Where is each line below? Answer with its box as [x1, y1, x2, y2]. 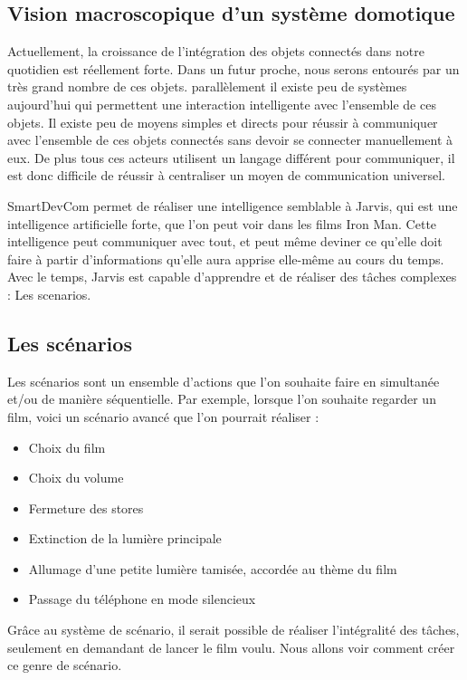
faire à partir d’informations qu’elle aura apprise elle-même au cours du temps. [7, 249, 444, 268]
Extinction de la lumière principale [28, 529, 222, 548]
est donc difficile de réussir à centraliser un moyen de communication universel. [7, 166, 445, 185]
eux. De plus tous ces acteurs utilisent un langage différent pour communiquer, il [7, 148, 455, 167]
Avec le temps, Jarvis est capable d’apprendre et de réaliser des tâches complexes [7, 267, 457, 286]
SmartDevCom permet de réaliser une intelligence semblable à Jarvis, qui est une [7, 196, 458, 215]
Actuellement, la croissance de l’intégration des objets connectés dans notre [7, 42, 424, 61]
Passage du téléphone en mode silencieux [28, 589, 256, 608]
